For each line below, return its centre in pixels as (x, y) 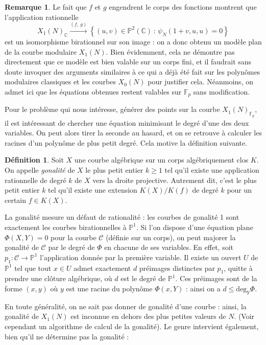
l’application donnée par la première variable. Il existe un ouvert (141, 257)
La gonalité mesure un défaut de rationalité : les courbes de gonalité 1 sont (122, 217)
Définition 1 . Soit (34, 160)
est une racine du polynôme (109, 288)
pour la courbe (74, 237)
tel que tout (33, 268)
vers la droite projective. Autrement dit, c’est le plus (175, 180)
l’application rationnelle (42, 17)
